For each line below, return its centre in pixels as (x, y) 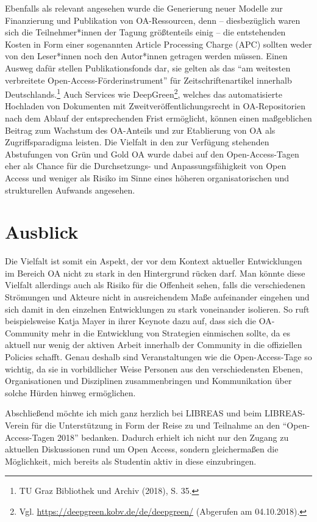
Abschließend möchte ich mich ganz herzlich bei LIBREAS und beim (134, 413)
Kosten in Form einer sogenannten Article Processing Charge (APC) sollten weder (158, 44)
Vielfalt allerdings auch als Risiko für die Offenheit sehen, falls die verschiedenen (155, 285)
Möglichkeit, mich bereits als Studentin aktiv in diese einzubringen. (131, 461)
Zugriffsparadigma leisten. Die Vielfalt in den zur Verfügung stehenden (137, 142)
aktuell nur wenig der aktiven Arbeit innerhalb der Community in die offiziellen (154, 345)
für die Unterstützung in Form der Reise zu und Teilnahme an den (156, 425)
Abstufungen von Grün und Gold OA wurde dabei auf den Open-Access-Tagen (152, 154)
